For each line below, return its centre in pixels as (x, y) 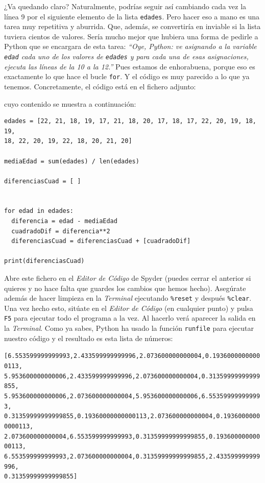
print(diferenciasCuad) (44, 261)
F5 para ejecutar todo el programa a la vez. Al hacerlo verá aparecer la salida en (130, 318)
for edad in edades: (39, 211)
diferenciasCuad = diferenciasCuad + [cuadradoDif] (101, 241)
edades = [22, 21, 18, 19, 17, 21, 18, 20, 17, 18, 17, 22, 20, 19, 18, (130, 121)
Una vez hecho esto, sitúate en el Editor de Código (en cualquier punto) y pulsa (129, 308)
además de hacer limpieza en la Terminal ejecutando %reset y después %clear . (128, 298)
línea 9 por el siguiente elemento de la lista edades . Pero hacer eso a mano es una (132, 16)
